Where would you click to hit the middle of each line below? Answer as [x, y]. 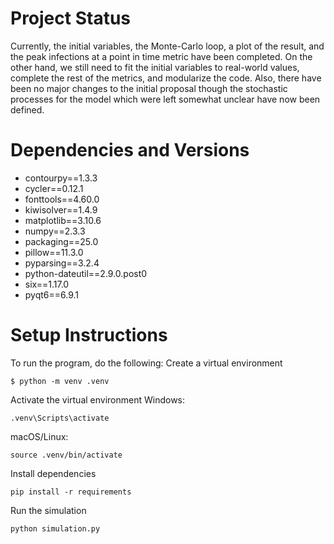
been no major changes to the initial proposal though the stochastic [149, 88]
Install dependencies [53, 473]
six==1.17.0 [47, 284]
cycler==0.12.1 [54, 188]
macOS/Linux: [39, 436]
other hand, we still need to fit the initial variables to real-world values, [155, 67]
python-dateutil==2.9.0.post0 [86, 273]
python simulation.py [55, 528]
